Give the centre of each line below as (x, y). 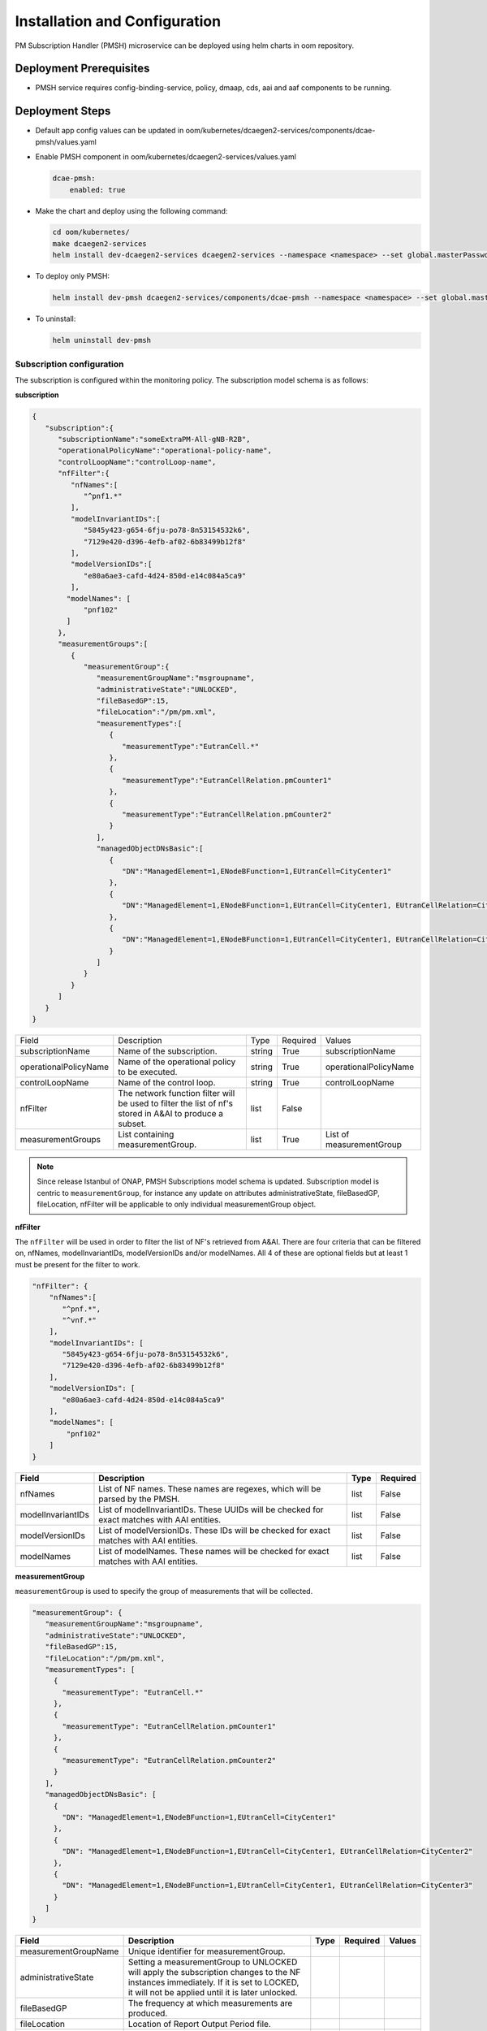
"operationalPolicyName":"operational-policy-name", (165, 450)
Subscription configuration (70, 364)
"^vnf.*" (80, 1320)
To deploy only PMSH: (72, 276)
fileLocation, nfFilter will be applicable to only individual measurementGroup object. (177, 1204)
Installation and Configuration (118, 21)
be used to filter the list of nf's (175, 1103)
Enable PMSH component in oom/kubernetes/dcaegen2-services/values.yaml (166, 157)
